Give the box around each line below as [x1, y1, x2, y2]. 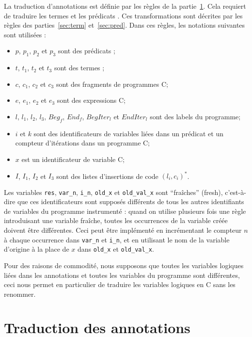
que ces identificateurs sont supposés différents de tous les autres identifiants [17, 196, 244, 207]
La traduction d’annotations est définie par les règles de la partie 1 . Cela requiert [4, 1, 246, 11]
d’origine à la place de [4, 244, 69, 254]
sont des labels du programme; [150, 111, 241, 121]
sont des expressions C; [57, 95, 126, 105]
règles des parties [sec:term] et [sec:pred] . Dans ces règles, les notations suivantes [4, 20, 245, 30]
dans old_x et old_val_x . [77, 244, 154, 254]
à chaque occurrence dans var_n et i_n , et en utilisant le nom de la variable [4, 234, 230, 244]
